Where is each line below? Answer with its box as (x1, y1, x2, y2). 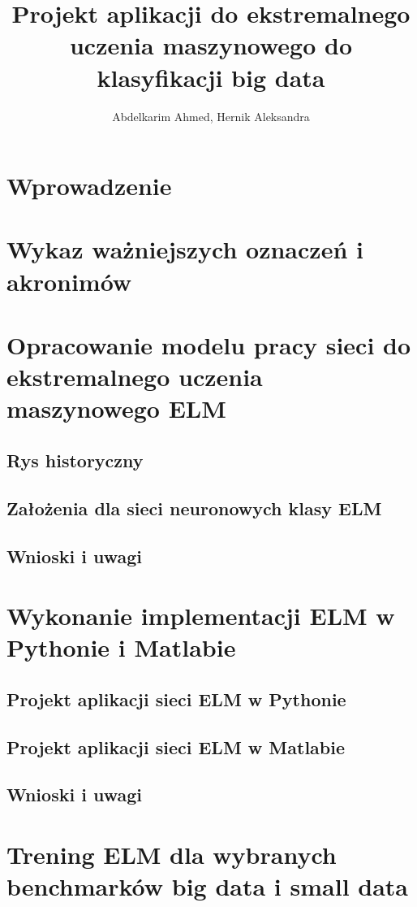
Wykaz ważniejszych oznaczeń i (6, 232, 363, 266)
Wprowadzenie (6, 169, 172, 202)
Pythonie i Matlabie (6, 631, 236, 664)
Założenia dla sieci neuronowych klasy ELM (6, 495, 382, 520)
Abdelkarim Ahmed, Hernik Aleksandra (112, 107, 310, 124)
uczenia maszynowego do (69, 28, 353, 62)
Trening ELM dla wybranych (6, 838, 337, 871)
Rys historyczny (6, 447, 144, 472)
